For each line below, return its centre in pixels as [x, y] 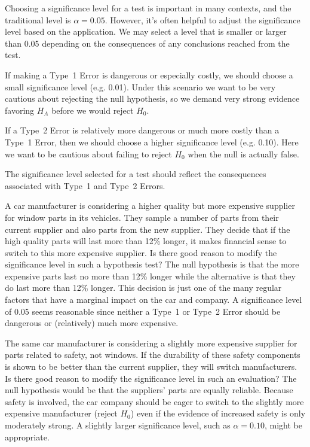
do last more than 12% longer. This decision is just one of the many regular [143, 288]
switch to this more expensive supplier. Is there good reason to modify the [141, 252]
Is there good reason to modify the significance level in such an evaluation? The [151, 378]
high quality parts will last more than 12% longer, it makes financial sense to [146, 241]
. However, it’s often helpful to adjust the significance [202, 19]
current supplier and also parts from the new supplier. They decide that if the [148, 229]
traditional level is [38, 19]
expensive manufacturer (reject [61, 413]
